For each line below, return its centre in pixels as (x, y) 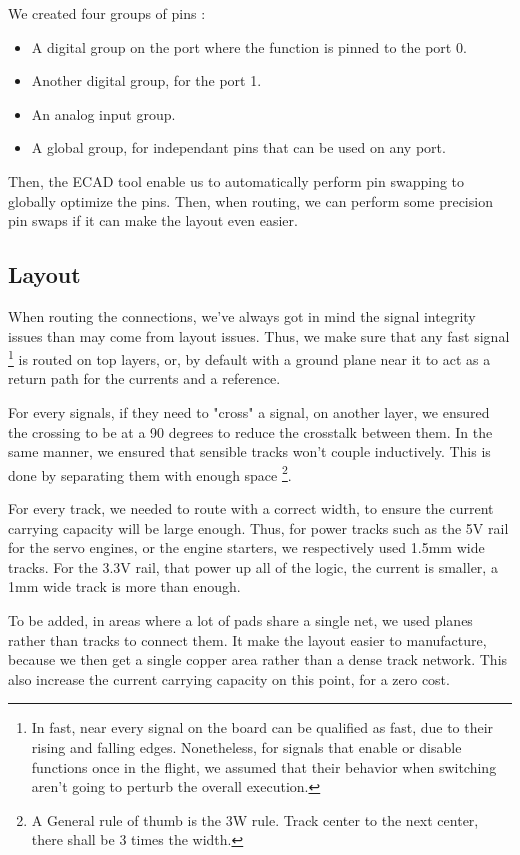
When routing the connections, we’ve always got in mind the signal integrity (242, 315)
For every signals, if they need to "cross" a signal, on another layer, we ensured (249, 411)
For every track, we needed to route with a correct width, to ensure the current (251, 508)
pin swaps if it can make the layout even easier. (153, 220)
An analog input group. (103, 113)
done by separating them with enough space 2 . (150, 473)
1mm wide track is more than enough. (124, 586)
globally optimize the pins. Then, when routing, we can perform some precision (250, 200)
